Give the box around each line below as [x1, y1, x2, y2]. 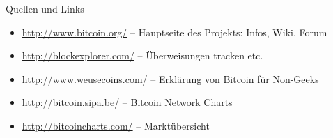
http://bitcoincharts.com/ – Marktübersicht [22, 118, 210, 132]
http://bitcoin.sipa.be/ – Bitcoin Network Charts [22, 95, 233, 109]
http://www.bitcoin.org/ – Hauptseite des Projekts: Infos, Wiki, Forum [22, 24, 327, 39]
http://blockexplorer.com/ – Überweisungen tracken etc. [22, 48, 263, 63]
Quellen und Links [6, 1, 84, 15]
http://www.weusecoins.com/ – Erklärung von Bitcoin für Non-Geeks [22, 71, 319, 86]
